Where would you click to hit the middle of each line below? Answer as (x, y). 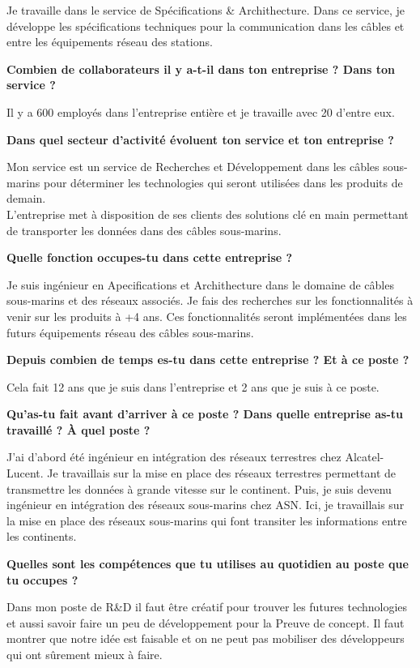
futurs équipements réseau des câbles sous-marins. (130, 332)
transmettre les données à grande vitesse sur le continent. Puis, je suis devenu (199, 488)
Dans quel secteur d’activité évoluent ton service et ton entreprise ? (200, 139)
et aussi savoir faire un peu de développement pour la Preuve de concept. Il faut (206, 622)
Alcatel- (365, 457)
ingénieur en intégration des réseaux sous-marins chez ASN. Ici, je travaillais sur (206, 505)
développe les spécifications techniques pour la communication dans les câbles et (206, 26)
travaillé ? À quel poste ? (78, 429)
